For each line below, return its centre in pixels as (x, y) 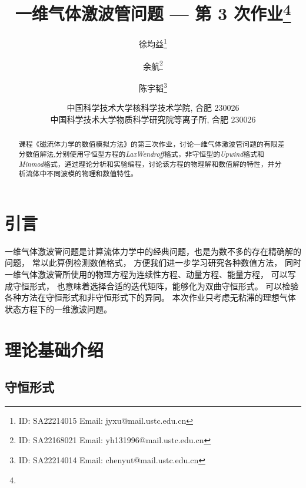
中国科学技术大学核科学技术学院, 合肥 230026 (153, 108)
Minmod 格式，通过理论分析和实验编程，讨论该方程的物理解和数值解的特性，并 (147, 164)
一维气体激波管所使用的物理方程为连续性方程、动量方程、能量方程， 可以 (146, 274)
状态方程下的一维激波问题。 (58, 309)
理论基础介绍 (54, 349)
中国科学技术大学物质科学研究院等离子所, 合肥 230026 (153, 119)
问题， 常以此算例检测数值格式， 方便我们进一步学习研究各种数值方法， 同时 (153, 263)
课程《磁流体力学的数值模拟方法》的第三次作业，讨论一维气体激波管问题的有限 (148, 144)
